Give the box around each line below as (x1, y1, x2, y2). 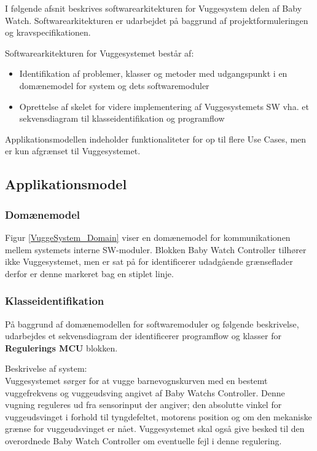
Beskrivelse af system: (5, 362, 87, 375)
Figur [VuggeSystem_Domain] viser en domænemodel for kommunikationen (5, 230, 291, 243)
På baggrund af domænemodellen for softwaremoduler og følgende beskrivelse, (5, 317, 299, 330)
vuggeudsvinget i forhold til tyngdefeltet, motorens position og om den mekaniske (5, 410, 312, 423)
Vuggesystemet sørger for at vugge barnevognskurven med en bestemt (5, 374, 268, 386)
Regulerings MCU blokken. (5, 341, 118, 354)
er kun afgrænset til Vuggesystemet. (5, 144, 141, 157)
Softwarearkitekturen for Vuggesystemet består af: (5, 46, 194, 59)
